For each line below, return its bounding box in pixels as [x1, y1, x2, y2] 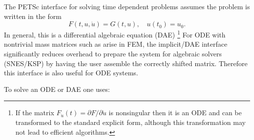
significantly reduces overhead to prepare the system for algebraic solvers [4, 49, 222, 59]
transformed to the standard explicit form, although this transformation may [15, 117, 246, 127]
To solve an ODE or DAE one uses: [4, 84, 110, 94]
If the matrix [15, 107, 54, 118]
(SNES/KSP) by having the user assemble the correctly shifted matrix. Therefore [4, 58, 248, 68]
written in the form [4, 11, 62, 21]
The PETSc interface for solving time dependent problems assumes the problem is [4, 1, 250, 11]
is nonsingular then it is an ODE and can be [108, 107, 242, 118]
